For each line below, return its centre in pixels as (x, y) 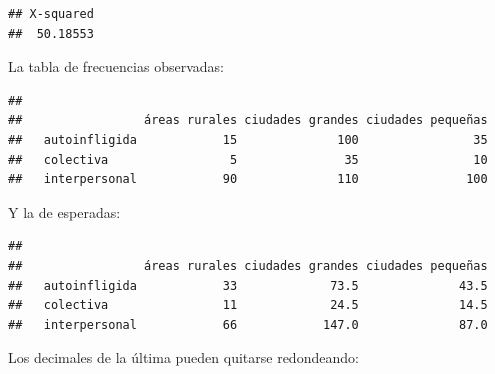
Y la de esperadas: (64, 211)
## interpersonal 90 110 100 (248, 179)
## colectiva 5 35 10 (248, 159)
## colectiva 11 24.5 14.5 (248, 305)
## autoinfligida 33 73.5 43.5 (248, 285)
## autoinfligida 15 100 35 (248, 139)
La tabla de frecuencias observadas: (116, 66)
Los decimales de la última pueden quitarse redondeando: (183, 357)
